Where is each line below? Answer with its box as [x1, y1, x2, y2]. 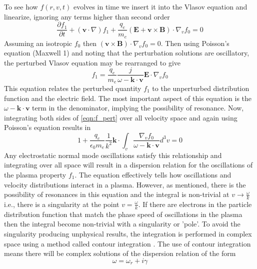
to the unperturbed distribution [152, 83, 249, 93]
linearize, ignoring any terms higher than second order [4, 11, 170, 21]
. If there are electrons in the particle [138, 198, 252, 209]
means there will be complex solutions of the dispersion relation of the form [4, 248, 236, 258]
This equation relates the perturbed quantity [4, 83, 141, 93]
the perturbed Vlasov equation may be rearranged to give [4, 57, 181, 67]
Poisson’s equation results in [4, 122, 91, 132]
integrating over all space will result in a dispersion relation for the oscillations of [4, 159, 253, 170]
